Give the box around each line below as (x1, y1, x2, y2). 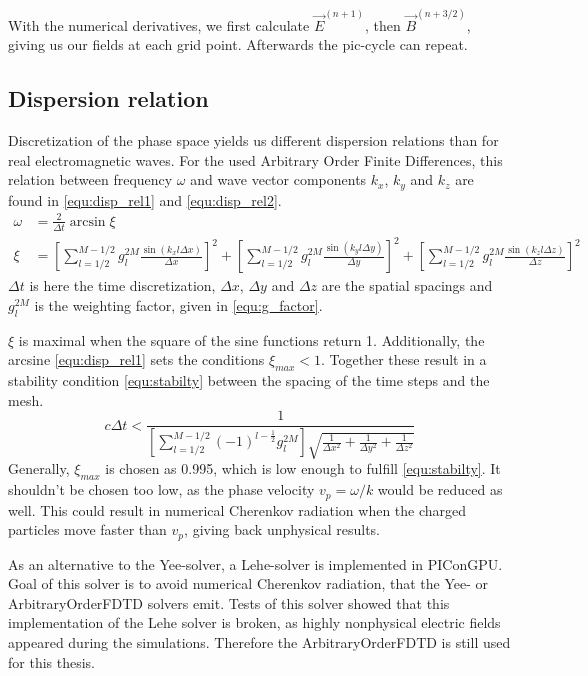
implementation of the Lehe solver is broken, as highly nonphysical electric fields (8, 612, 501, 633)
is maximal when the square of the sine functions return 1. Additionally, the (18, 329, 485, 350)
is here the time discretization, (29, 275, 216, 296)
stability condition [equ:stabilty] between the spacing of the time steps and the (8, 369, 490, 390)
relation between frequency (8, 169, 173, 190)
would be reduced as (377, 479, 503, 500)
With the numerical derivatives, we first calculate (8, 14, 310, 35)
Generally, (8, 458, 70, 479)
